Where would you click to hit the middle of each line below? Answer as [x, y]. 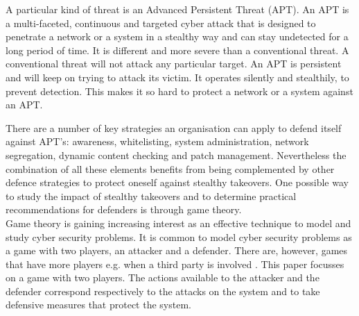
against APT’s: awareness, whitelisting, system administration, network [157, 141]
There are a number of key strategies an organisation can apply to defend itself [174, 127]
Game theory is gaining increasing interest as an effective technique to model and [178, 223]
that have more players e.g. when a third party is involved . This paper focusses [175, 264]
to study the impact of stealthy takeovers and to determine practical [151, 196]
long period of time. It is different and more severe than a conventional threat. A [177, 50]
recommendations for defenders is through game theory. [124, 209]
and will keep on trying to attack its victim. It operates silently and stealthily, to [177, 77]
